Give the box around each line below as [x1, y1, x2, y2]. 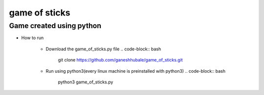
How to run [21, 35, 44, 41]
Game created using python [9, 21, 102, 30]
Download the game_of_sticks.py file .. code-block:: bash [45, 46, 161, 52]
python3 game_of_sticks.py [58, 79, 113, 85]
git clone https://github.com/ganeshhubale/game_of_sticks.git [58, 57, 183, 63]
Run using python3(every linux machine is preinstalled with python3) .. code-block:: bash [45, 68, 226, 74]
